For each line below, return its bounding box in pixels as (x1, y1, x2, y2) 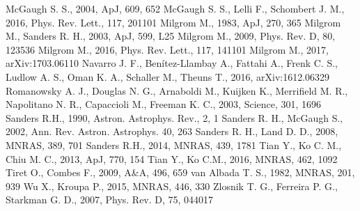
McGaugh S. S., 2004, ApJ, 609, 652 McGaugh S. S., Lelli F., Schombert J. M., (6, 1, 345, 15)
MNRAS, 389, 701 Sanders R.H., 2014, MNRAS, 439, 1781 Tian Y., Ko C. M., (6, 137, 342, 152)
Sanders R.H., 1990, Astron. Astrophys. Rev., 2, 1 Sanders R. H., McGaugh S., (6, 110, 343, 125)
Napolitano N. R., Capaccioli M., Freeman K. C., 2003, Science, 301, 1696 (6, 97, 322, 111)
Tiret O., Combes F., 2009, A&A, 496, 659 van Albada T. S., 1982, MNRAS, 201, (6, 165, 355, 180)
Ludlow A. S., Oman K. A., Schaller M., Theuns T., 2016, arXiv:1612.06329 (6, 69, 330, 84)
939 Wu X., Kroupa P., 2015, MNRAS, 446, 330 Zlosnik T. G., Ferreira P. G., (6, 178, 338, 193)
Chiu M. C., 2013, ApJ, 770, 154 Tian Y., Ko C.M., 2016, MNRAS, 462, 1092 (6, 151, 338, 166)
